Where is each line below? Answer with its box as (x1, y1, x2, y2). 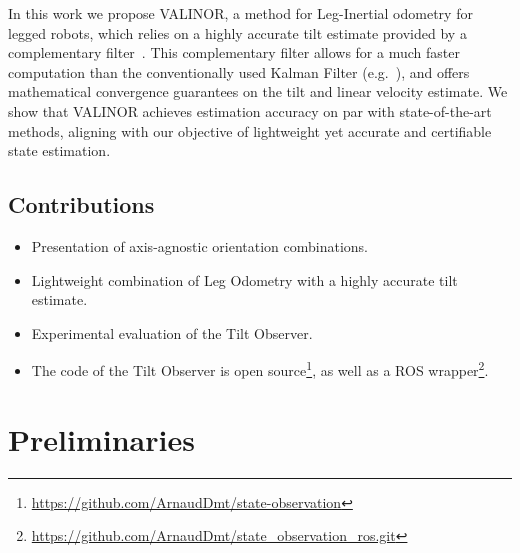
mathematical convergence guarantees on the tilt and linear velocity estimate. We (8, 81, 508, 102)
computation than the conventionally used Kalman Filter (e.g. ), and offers (8, 61, 470, 82)
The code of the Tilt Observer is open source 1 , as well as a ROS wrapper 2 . (31, 357, 489, 380)
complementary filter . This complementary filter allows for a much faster (8, 42, 460, 63)
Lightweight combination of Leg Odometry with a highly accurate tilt (31, 269, 458, 290)
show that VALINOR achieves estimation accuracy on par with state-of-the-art (8, 100, 492, 121)
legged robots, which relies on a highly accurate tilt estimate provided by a (8, 22, 467, 43)
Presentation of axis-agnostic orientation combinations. (31, 235, 369, 256)
